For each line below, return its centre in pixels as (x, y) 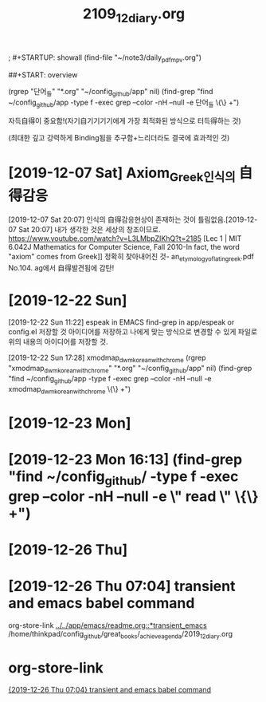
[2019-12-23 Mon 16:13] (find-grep (125, 459)
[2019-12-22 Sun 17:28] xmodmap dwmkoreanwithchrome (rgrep (107, 359)
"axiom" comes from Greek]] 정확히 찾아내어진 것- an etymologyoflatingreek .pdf (131, 257)
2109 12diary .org (134, 15)
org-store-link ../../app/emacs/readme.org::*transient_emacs (108, 625)
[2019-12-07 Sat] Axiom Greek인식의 (122, 174)
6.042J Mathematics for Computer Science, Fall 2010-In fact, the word (124, 246)
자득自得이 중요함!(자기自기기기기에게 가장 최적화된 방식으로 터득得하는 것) (125, 121)
